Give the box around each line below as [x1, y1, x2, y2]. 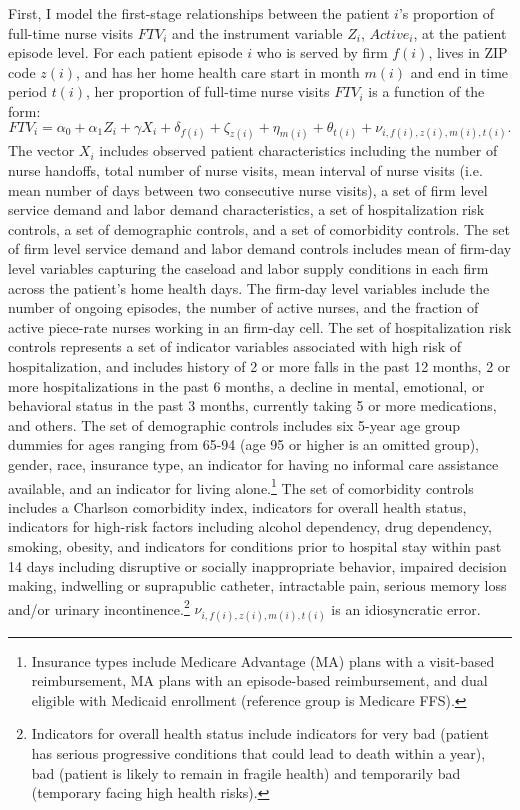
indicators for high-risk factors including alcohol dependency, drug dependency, [8, 516, 492, 537]
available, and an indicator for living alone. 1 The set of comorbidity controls [8, 474, 474, 498]
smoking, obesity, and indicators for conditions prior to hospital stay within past [8, 535, 502, 556]
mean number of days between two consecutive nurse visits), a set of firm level [8, 179, 488, 200]
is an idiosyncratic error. [331, 598, 481, 619]
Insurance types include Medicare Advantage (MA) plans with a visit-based [31, 650, 495, 671]
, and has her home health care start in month [76, 61, 360, 82]
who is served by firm [256, 42, 388, 63]
